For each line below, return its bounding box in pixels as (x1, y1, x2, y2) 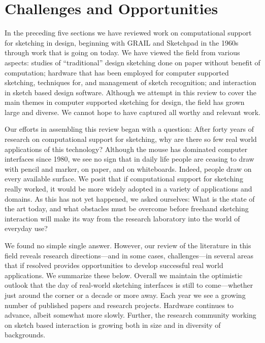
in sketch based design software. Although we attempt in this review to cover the (5, 87, 256, 97)
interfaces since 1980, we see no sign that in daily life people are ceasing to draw (5, 154, 254, 164)
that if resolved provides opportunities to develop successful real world (5, 260, 223, 271)
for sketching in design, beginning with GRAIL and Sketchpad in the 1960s (5, 37, 239, 48)
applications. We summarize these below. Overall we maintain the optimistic (5, 270, 243, 280)
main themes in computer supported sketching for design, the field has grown (5, 97, 245, 107)
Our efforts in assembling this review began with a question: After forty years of (5, 124, 254, 134)
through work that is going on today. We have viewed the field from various (5, 47, 240, 58)
